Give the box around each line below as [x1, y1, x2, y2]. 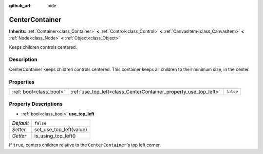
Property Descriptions [9, 100, 63, 107]
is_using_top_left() [34, 133, 76, 139]
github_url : [9, 3, 32, 8]
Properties [9, 78, 35, 85]
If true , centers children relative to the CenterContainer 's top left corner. [9, 142, 161, 148]
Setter [12, 126, 26, 133]
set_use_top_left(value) [34, 126, 88, 133]
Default [12, 120, 29, 127]
